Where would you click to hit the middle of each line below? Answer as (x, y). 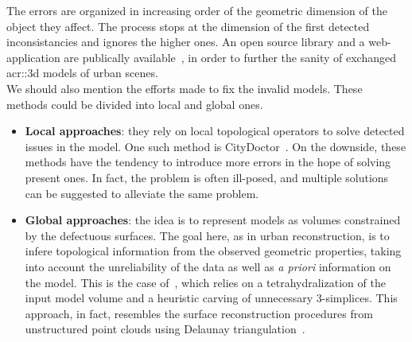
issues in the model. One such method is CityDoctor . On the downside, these (216, 146)
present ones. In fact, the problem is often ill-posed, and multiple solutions (207, 177)
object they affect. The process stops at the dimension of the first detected (188, 26)
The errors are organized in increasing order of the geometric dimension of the (197, 10)
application (33, 57)
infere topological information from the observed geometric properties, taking (213, 251)
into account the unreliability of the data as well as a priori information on (208, 266)
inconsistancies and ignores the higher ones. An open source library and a (186, 42)
